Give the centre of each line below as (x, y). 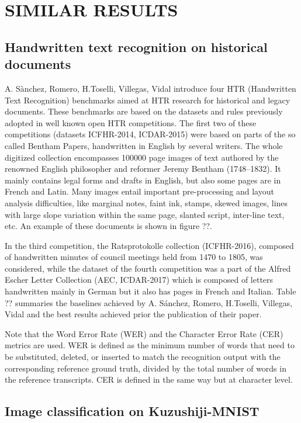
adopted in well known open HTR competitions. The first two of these (131, 122)
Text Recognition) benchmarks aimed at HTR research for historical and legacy (148, 100)
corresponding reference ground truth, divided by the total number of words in (146, 368)
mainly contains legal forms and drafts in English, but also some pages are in (143, 180)
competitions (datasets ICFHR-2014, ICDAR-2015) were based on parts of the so (150, 134)
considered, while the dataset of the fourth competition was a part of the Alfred (148, 268)
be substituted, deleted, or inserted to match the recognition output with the (143, 357)
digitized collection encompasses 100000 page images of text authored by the (142, 157)
